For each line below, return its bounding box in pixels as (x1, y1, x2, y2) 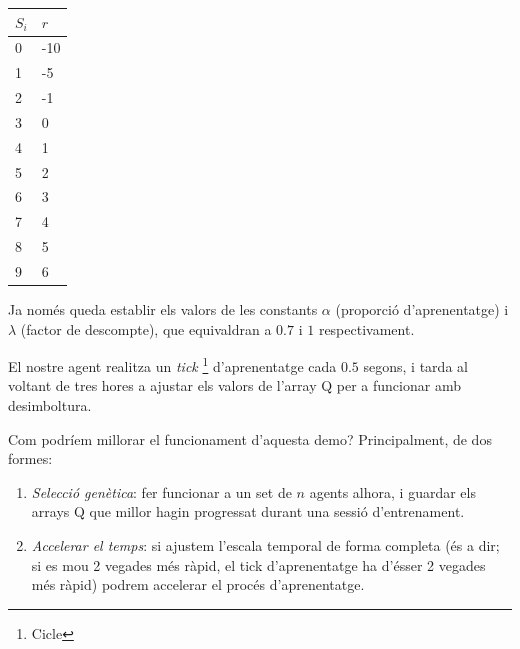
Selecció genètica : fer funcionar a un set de (31, 481, 292, 502)
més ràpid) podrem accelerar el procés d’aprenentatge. (31, 574, 365, 595)
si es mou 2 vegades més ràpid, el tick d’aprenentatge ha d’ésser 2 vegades (31, 554, 486, 575)
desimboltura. (8, 395, 92, 416)
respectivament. (318, 318, 415, 339)
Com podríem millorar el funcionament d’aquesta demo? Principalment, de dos (8, 428, 492, 449)
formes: (8, 448, 53, 469)
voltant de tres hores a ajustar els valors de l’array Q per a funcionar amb (8, 375, 461, 396)
